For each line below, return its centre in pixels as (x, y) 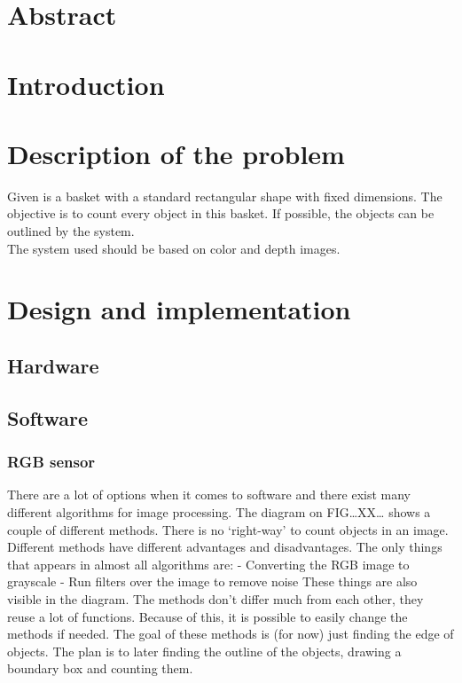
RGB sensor (51, 462)
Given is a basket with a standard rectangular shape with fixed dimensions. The (225, 196)
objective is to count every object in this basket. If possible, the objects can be (221, 213)
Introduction (86, 84)
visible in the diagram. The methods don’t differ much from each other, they (215, 598)
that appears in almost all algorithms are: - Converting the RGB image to (208, 564)
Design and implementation (179, 309)
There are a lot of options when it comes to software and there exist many (209, 495)
